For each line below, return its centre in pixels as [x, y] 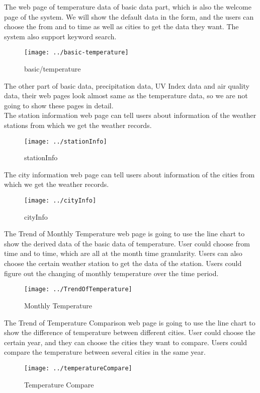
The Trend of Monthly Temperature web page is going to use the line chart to [124, 234]
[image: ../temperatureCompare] [78, 368]
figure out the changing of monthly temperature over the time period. [111, 273]
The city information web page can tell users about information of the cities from [129, 174]
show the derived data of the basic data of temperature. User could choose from [127, 243]
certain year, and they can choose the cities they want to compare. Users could [126, 342]
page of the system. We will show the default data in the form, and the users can [129, 16]
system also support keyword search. [60, 36]
